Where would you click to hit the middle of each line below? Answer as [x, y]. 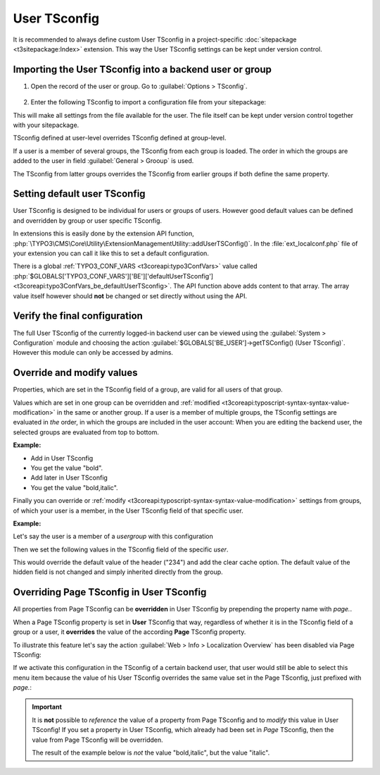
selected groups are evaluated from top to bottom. [86, 432]
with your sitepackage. [46, 125]
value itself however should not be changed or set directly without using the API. [130, 295]
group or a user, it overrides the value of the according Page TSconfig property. [129, 632]
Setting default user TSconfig [79, 194]
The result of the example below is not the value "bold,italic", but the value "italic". [151, 753]
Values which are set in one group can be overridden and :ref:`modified [116, 403]
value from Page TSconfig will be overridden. [97, 740]
